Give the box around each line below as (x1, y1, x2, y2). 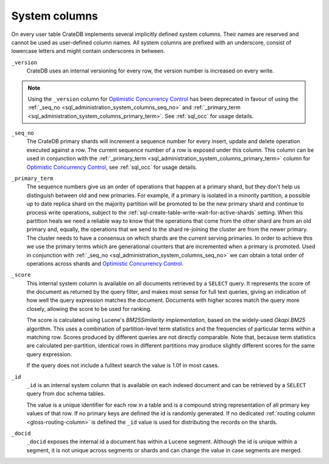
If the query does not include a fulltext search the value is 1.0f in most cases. (26, 362, 219, 369)
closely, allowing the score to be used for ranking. (26, 305, 152, 312)
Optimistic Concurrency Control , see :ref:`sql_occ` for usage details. (26, 163, 197, 171)
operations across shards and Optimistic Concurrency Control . (26, 260, 184, 267)
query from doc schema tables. (26, 390, 105, 398)
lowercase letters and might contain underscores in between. (11, 48, 166, 55)
